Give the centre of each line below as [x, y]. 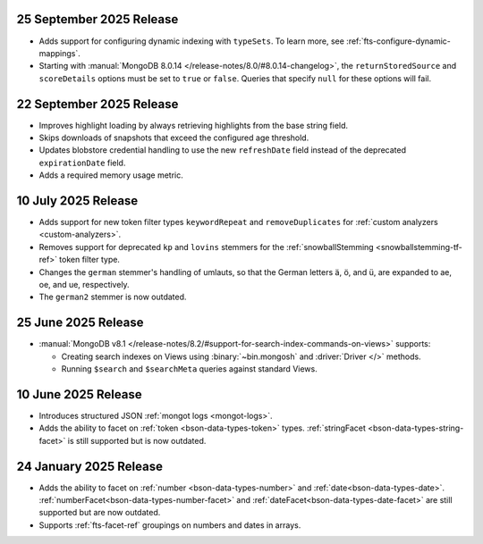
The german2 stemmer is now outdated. [113, 297]
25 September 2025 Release [97, 19]
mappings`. [59, 53]
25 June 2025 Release [80, 323]
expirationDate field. [82, 163]
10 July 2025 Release [77, 201]
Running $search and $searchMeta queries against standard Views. [189, 369]
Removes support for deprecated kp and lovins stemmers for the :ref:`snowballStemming [207, 247]
